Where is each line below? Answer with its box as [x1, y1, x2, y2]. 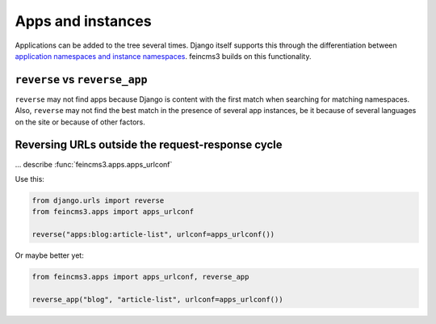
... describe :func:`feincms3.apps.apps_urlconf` [15, 159, 173, 169]
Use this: [15, 174, 44, 183]
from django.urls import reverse [31, 196, 165, 205]
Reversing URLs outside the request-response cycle [15, 138, 283, 152]
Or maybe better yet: [15, 250, 84, 260]
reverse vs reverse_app [15, 73, 148, 86]
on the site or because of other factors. [15, 117, 145, 127]
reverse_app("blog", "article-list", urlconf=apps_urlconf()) [31, 295, 283, 304]
